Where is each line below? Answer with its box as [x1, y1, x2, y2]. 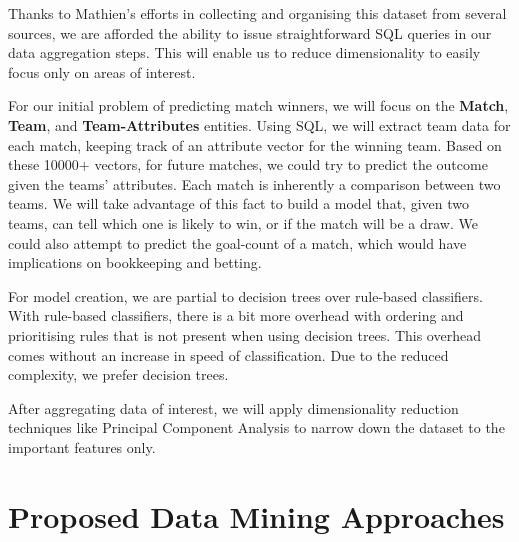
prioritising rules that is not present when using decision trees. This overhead [8, 324, 481, 345]
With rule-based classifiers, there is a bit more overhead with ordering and [8, 305, 464, 326]
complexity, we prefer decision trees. [8, 364, 229, 385]
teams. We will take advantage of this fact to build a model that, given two [8, 193, 469, 214]
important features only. [8, 436, 156, 457]
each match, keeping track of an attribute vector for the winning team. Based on [8, 134, 502, 155]
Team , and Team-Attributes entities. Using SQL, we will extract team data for [8, 114, 511, 135]
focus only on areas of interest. [8, 61, 196, 82]
